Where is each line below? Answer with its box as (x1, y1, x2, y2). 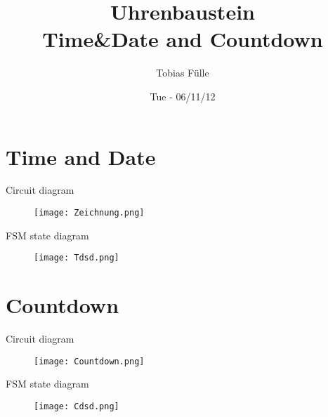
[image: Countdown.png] (34, 356, 145, 366)
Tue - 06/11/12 (150, 88, 216, 103)
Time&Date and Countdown (42, 25, 323, 53)
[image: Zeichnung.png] (34, 208, 145, 218)
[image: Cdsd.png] (34, 401, 119, 411)
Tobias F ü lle (156, 65, 209, 80)
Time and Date (6, 142, 156, 171)
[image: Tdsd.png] (34, 253, 119, 263)
